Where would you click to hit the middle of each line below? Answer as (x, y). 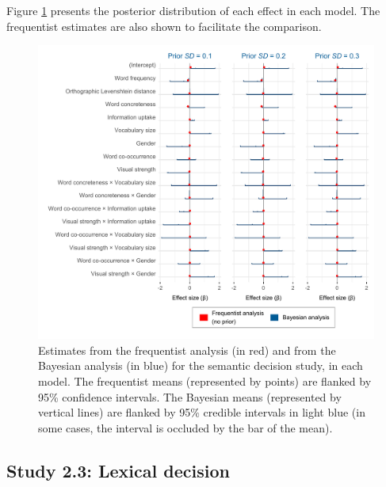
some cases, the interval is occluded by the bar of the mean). (185, 427)
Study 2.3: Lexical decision (118, 470)
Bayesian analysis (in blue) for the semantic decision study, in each (201, 365)
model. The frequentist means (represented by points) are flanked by (205, 380)
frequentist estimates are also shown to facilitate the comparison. (164, 26)
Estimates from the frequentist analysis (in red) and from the (187, 350)
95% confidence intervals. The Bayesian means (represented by (190, 396)
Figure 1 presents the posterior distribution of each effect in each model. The (193, 10)
